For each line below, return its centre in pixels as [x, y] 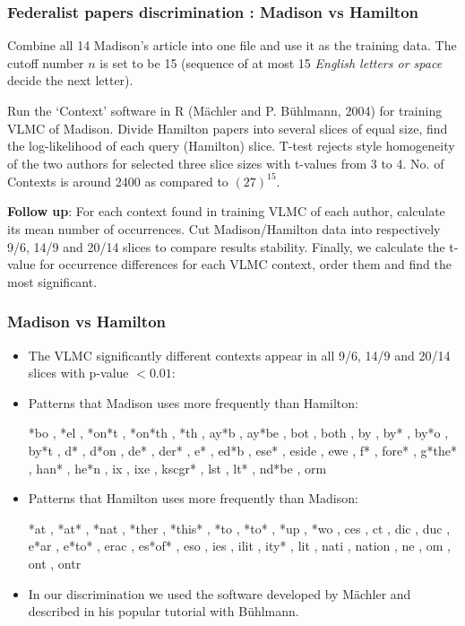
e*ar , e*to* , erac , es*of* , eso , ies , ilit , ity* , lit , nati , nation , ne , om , [239, 546]
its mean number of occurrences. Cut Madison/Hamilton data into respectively [224, 229]
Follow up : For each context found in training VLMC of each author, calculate [226, 211]
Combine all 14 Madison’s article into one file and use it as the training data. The [232, 45]
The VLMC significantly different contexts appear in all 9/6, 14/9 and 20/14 [239, 355]
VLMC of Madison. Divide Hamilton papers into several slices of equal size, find [228, 128]
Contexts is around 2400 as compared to [118, 181]
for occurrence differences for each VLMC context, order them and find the [245, 264]
